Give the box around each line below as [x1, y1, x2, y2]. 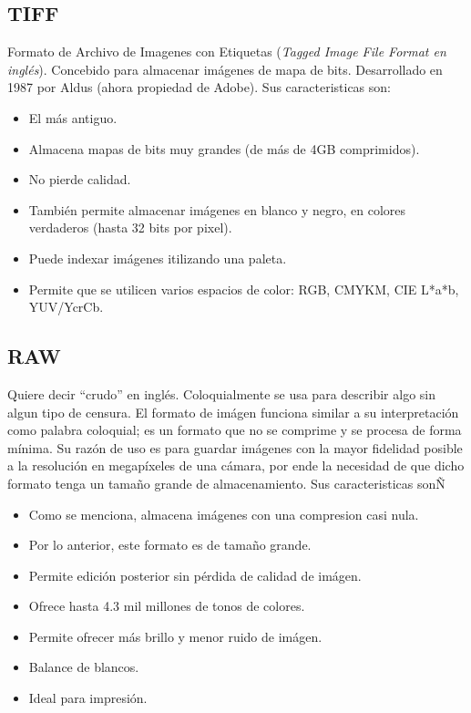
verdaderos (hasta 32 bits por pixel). [28, 218, 232, 237]
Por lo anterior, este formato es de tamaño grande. [28, 535, 312, 554]
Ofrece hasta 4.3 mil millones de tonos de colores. [28, 596, 305, 615]
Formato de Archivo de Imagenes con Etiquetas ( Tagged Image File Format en [7, 42, 446, 61]
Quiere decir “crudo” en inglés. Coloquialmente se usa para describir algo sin [7, 384, 435, 403]
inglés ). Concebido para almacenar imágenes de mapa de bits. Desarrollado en [7, 59, 443, 78]
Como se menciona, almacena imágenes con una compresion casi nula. [28, 504, 419, 523]
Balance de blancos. [28, 657, 139, 677]
